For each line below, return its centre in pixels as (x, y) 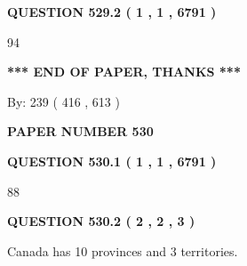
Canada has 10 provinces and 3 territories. (123, 250)
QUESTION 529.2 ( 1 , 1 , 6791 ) (112, 12)
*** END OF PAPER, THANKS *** (124, 72)
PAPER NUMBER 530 (80, 131)
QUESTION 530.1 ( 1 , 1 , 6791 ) (112, 161)
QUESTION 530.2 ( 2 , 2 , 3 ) (101, 221)
